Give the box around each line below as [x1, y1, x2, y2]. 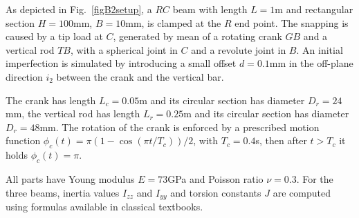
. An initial [296, 42, 343, 57]
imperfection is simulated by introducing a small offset [6, 56, 237, 70]
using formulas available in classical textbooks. [6, 199, 203, 213]
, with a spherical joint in [70, 42, 178, 57]
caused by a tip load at [6, 29, 103, 43]
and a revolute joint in [191, 42, 286, 57]
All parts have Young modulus [6, 171, 135, 186]
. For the [296, 171, 333, 186]
